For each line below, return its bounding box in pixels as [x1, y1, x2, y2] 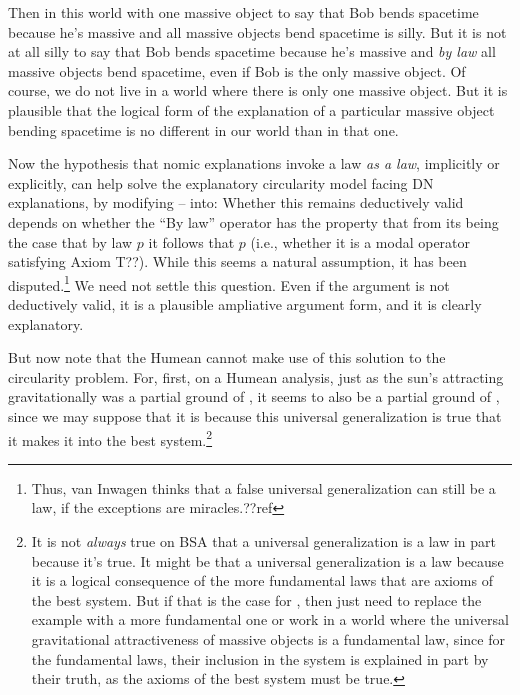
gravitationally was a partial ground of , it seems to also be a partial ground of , [8, 386, 500, 407]
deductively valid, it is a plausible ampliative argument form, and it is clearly [8, 293, 482, 314]
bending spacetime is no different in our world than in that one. [8, 119, 399, 140]
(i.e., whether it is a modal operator [250, 231, 471, 252]
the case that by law [8, 231, 133, 252]
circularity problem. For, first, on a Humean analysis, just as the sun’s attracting [8, 366, 504, 387]
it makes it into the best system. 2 [8, 426, 213, 450]
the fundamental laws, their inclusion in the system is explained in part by [31, 648, 489, 669]
